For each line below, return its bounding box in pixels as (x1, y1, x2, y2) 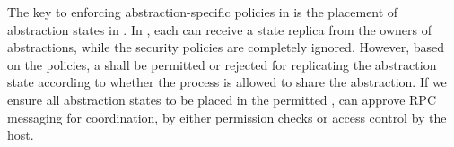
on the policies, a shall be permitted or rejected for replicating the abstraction (7, 55, 437, 73)
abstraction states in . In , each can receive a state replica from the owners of (7, 20, 432, 39)
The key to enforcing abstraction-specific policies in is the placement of (7, 3, 398, 21)
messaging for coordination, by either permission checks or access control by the (7, 108, 447, 126)
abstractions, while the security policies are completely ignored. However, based (7, 38, 445, 56)
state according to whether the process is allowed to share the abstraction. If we (7, 73, 447, 91)
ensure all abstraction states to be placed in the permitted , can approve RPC (7, 90, 437, 108)
